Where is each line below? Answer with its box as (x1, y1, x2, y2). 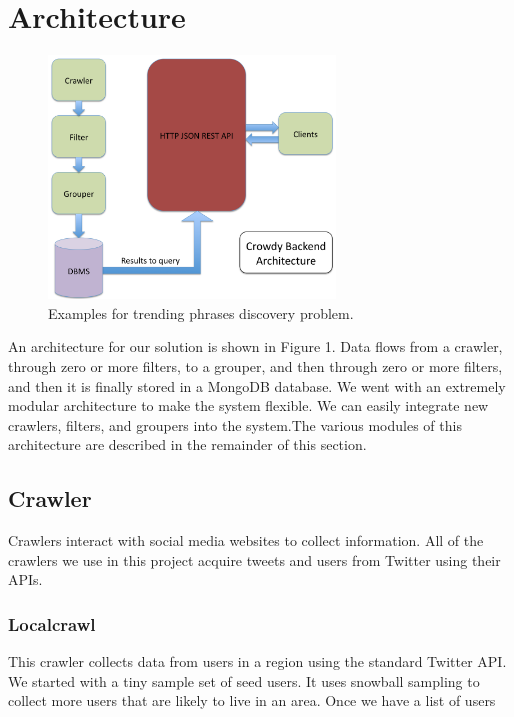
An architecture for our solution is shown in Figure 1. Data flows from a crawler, (8, 336, 503, 357)
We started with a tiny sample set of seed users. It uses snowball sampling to (8, 670, 480, 691)
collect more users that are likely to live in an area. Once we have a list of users (8, 690, 496, 711)
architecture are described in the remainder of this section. (8, 434, 367, 455)
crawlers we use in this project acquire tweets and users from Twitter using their (8, 549, 501, 570)
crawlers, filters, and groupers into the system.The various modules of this (8, 414, 462, 435)
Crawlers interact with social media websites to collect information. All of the (8, 530, 484, 551)
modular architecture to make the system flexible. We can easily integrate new (8, 395, 489, 416)
